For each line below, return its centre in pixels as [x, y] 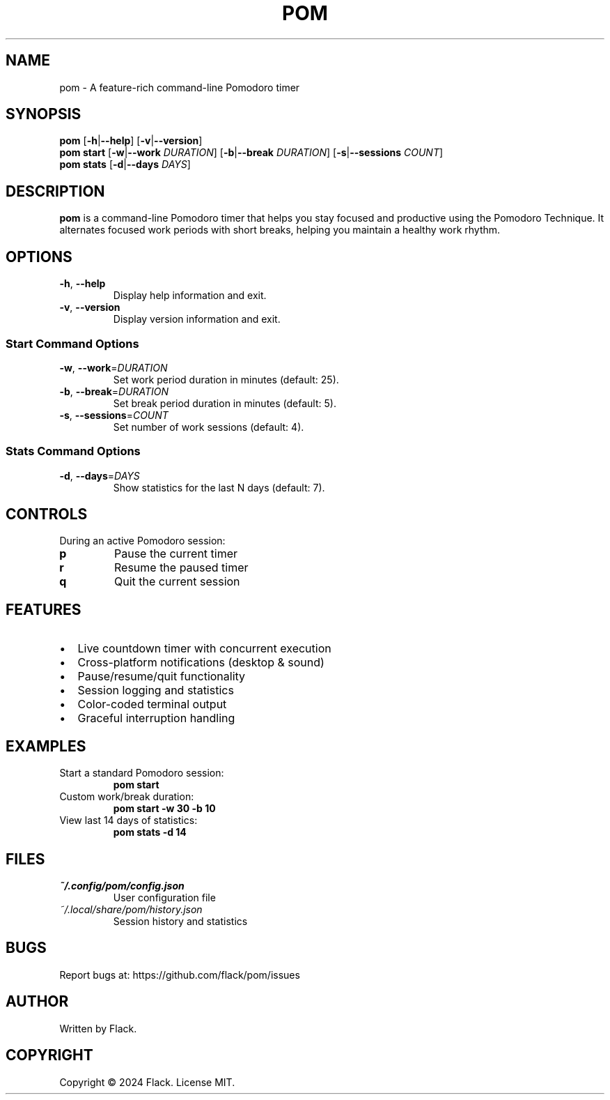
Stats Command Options [73, 451]
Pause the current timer [176, 554]
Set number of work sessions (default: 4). [209, 427]
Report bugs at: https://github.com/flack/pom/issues [180, 975]
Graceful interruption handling [156, 718]
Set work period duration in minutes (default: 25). [226, 379]
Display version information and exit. [197, 319]
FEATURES [44, 609]
